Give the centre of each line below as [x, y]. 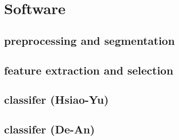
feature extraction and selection [89, 70]
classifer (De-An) [50, 129]
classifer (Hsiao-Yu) [56, 99]
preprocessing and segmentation [89, 40]
